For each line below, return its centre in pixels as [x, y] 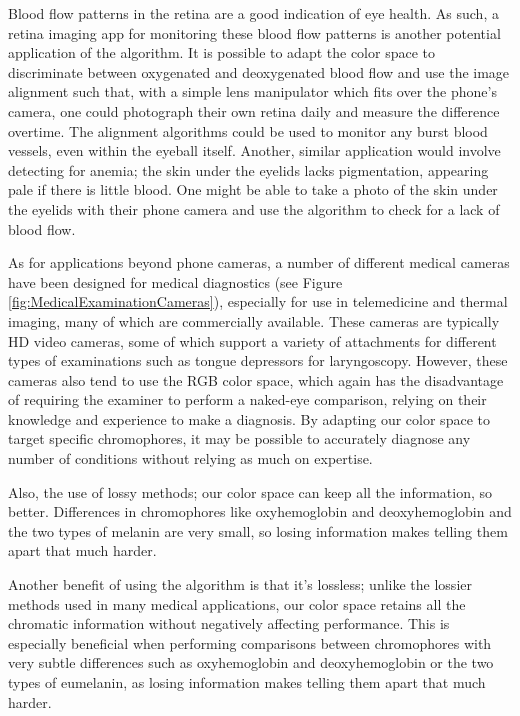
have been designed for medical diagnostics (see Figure [175, 281]
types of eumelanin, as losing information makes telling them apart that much [247, 682]
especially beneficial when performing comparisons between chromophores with [250, 642]
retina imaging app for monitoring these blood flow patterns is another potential [254, 32]
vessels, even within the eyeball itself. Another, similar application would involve [254, 150]
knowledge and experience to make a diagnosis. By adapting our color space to [249, 418]
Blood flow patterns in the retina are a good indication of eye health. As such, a [253, 13]
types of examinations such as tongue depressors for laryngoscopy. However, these [258, 360]
